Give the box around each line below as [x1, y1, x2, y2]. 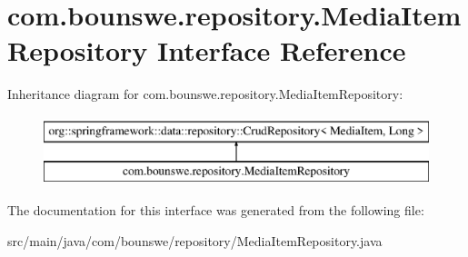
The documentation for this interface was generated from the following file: [7, 201, 424, 220]
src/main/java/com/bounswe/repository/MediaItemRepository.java [7, 231, 383, 250]
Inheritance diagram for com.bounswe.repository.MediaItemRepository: [7, 84, 403, 104]
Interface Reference [157, 32, 406, 69]
